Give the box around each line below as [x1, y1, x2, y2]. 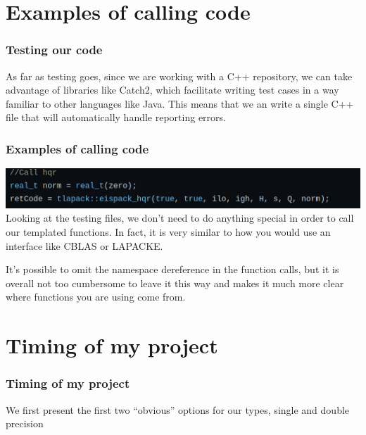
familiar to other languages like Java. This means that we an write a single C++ [6, 96, 354, 111]
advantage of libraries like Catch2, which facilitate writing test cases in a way [6, 82, 339, 97]
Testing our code [6, 41, 103, 58]
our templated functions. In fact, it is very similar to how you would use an [6, 224, 331, 239]
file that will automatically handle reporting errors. [6, 110, 226, 125]
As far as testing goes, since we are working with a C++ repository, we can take [6, 68, 353, 83]
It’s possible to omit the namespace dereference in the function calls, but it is [6, 262, 339, 277]
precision [6, 416, 44, 431]
